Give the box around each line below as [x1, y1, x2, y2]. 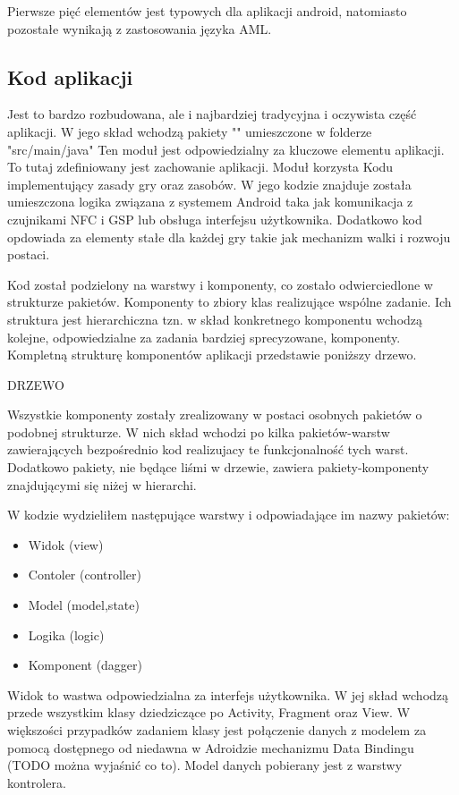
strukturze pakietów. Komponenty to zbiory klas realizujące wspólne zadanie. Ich [7, 292, 452, 311]
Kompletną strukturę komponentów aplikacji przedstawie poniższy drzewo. [7, 345, 417, 364]
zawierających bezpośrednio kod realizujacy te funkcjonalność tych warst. [7, 440, 409, 459]
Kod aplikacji [7, 63, 133, 90]
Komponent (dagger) [28, 655, 143, 674]
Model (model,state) [28, 596, 140, 614]
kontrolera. [7, 773, 66, 791]
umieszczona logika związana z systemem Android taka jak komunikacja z [7, 192, 413, 211]
